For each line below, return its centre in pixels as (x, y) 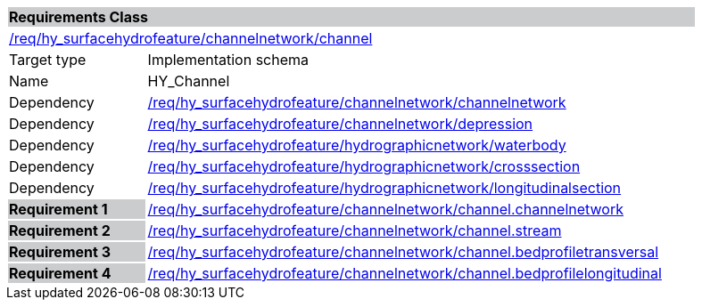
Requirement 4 (60, 273)
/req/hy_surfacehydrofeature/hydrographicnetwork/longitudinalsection (384, 188)
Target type (48, 60)
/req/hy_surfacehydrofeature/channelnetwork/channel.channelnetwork (385, 209)
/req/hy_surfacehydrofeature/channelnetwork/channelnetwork (357, 102)
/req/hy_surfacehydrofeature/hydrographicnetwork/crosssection (364, 166)
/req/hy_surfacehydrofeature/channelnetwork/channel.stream (355, 230)
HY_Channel (189, 81)
